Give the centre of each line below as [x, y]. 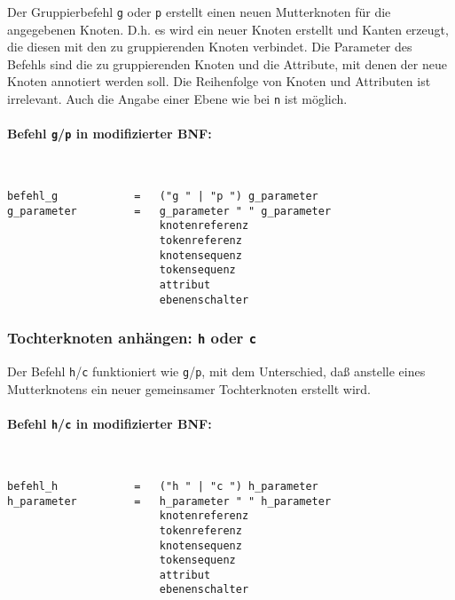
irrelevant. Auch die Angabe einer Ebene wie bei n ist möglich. [177, 99]
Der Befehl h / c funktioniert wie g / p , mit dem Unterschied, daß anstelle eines [216, 371]
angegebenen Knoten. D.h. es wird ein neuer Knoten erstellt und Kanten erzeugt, [228, 29]
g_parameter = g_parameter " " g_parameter [169, 211]
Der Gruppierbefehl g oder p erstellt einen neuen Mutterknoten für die [199, 12]
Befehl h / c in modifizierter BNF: [110, 424]
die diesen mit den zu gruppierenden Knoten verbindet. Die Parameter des [210, 47]
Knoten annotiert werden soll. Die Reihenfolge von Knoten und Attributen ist [219, 81]
